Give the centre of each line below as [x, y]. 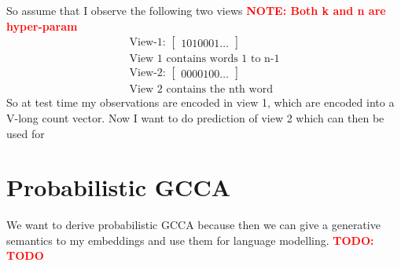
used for [26, 133]
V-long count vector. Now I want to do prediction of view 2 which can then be [195, 117]
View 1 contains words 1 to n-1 [204, 59]
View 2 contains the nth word [201, 90]
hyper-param [42, 26]
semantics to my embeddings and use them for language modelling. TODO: [190, 240]
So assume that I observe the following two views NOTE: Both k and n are [196, 10]
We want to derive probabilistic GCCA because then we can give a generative [193, 225]
